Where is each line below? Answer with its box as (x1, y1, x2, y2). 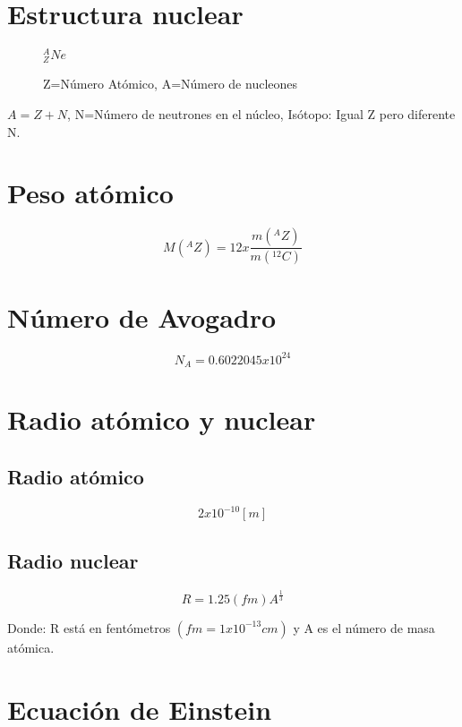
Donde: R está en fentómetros (7, 618, 171, 637)
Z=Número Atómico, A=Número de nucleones (43, 74, 298, 93)
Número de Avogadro (7, 299, 277, 336)
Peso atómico (7, 175, 174, 211)
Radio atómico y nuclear (7, 401, 316, 438)
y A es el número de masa (293, 618, 435, 637)
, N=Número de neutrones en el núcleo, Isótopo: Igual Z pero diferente (67, 104, 456, 123)
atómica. (7, 637, 55, 656)
